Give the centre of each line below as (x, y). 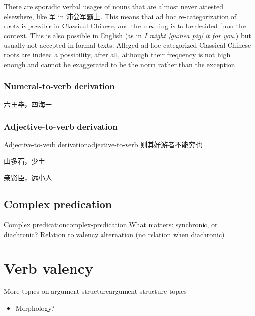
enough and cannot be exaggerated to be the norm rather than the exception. (121, 64)
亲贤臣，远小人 (28, 177)
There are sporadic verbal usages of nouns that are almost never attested (114, 6)
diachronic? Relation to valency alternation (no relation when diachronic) (114, 234)
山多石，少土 (25, 161)
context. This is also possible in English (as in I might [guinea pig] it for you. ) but (127, 35)
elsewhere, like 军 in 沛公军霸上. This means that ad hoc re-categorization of (120, 16)
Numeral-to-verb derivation (59, 86)
